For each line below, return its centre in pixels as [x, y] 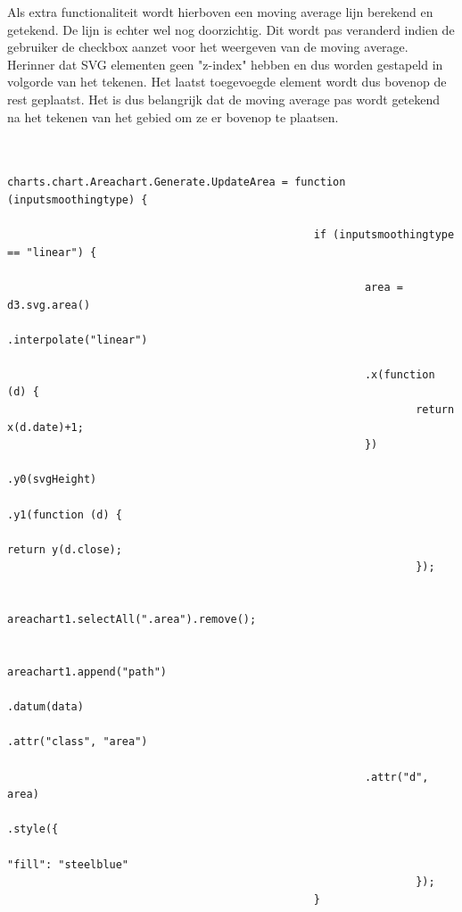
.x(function [400, 374]
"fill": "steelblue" [68, 864]
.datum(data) [45, 707]
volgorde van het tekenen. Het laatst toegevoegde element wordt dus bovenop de [227, 82]
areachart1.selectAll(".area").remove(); [132, 620]
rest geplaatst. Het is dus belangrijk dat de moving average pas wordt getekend [224, 99]
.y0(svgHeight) [52, 480]
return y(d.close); [65, 549]
